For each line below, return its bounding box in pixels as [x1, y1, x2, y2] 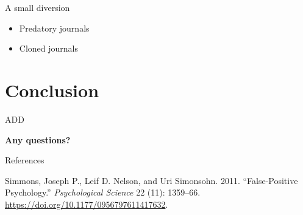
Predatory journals [19, 21, 90, 34]
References [5, 154, 45, 166]
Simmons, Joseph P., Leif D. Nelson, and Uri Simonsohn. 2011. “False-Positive [5, 174, 298, 186]
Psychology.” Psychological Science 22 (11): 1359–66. [5, 186, 201, 199]
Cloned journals [19, 42, 78, 55]
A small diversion [5, 1, 70, 13]
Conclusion [5, 77, 99, 102]
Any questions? [5, 133, 71, 146]
